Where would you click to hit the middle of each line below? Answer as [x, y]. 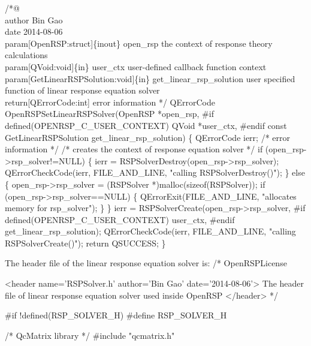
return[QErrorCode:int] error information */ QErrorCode [110, 102]
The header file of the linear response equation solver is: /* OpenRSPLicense [146, 263]
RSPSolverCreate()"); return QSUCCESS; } [85, 243]
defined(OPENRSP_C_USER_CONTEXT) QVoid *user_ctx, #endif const [146, 125]
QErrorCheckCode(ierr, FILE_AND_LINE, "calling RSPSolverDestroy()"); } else [155, 172]
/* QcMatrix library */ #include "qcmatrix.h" [90, 335]
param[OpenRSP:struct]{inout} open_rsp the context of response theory [139, 43]
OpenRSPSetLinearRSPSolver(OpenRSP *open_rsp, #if [109, 114]
